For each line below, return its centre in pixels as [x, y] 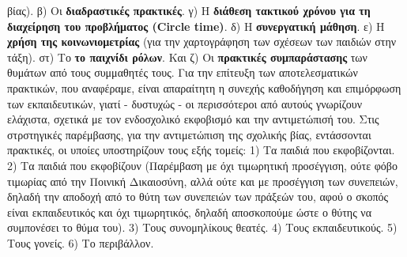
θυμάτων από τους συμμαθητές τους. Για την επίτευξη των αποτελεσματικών [183, 72]
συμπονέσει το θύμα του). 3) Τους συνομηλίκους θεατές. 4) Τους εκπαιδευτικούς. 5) [202, 227]
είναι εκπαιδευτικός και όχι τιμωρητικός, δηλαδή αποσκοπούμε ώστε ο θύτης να [190, 212]
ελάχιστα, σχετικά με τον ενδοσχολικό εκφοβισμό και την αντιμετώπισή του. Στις [193, 119]
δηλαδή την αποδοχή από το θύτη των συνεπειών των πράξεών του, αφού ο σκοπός [198, 197]
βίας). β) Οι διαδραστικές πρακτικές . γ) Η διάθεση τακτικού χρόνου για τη [189, 10]
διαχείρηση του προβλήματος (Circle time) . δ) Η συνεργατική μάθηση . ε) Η [196, 26]
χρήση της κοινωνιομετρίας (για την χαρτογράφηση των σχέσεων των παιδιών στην [202, 42]
